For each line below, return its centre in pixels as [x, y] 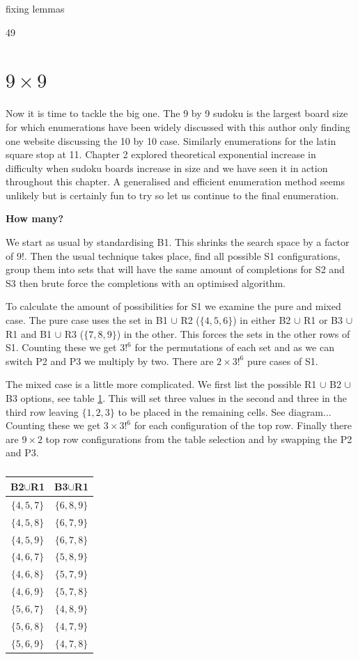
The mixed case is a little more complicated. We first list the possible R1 [161, 384]
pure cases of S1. [282, 360]
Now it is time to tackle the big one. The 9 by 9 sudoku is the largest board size [177, 113]
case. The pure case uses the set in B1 [87, 320]
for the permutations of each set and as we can [234, 347]
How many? [35, 218]
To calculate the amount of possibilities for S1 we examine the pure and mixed [173, 306]
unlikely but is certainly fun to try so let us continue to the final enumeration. [172, 195]
